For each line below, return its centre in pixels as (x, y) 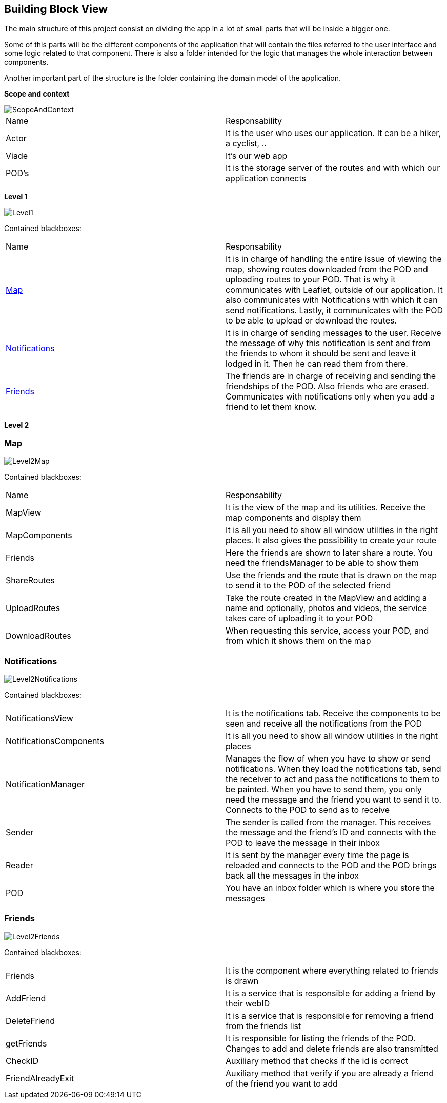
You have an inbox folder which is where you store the (330, 888)
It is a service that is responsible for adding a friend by (331, 993)
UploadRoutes (33, 608)
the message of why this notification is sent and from (328, 343)
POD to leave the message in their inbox (303, 842)
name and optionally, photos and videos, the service (327, 608)
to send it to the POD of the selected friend (308, 586)
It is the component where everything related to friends (332, 970)
